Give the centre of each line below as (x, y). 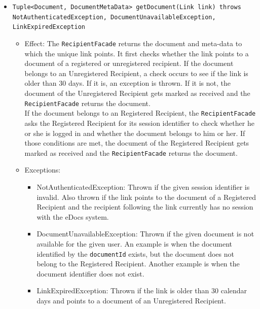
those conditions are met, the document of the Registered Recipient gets (137, 143)
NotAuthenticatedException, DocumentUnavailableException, (114, 17)
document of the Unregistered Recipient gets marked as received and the (137, 93)
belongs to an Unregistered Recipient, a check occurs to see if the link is (136, 73)
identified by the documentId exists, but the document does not (135, 253)
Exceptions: (43, 170)
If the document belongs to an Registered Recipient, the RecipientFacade (140, 113)
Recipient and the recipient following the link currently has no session (145, 207)
